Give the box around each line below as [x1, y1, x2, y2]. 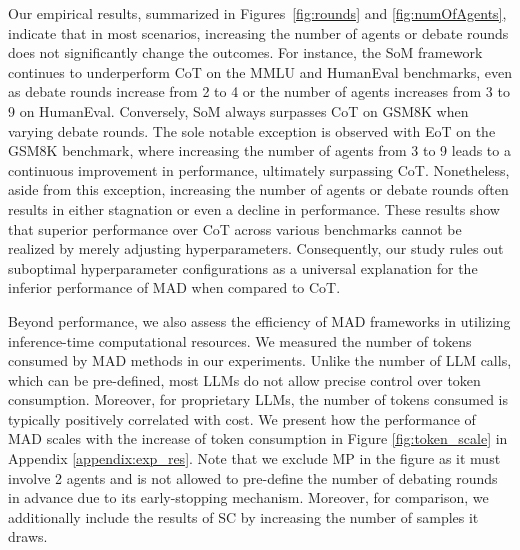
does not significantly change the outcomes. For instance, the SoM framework [8, 42, 483, 63]
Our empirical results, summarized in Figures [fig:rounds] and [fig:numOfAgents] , [8, 3, 507, 23]
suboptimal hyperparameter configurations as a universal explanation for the [8, 257, 478, 278]
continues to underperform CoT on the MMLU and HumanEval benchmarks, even [8, 61, 512, 82]
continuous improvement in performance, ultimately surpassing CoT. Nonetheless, [8, 159, 510, 180]
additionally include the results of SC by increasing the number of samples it [8, 506, 479, 527]
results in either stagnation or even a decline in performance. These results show [8, 198, 500, 219]
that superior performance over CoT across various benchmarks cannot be [8, 218, 462, 239]
